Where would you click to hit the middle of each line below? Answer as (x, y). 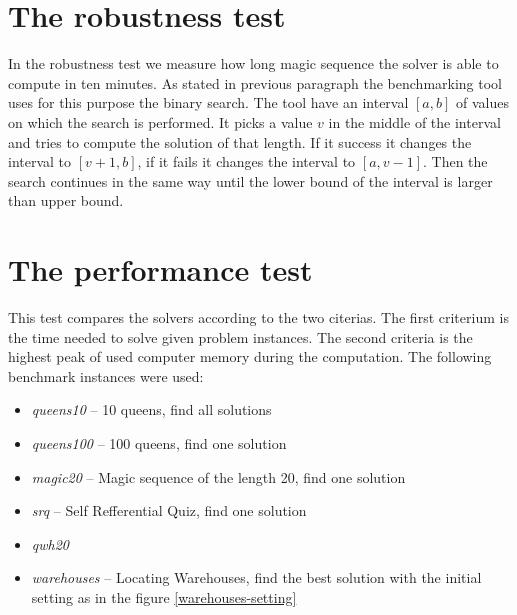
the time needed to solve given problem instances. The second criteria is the (240, 336)
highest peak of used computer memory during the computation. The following (250, 356)
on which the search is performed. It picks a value (160, 121)
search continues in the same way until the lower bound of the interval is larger (250, 180)
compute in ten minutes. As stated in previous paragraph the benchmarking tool (255, 82)
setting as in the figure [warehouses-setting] (164, 596)
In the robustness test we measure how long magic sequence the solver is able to (253, 63)
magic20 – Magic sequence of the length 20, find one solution (218, 476)
